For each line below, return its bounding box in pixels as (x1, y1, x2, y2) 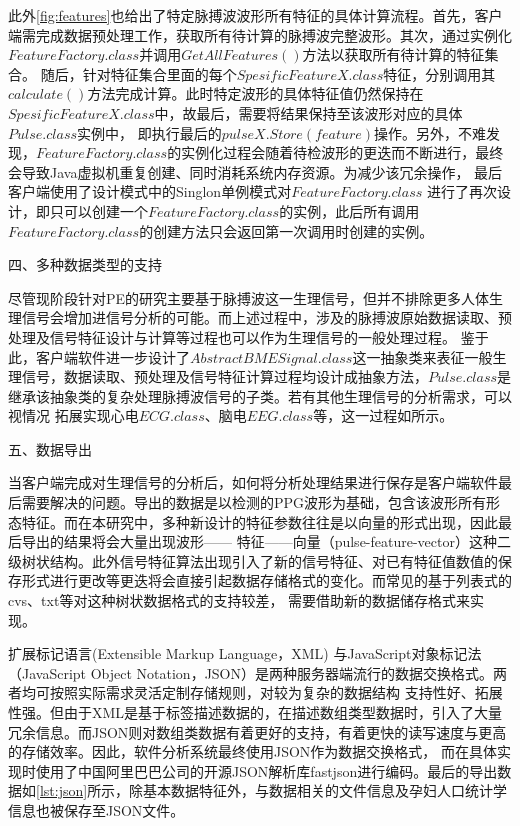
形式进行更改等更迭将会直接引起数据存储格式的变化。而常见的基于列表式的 (21, 570, 512, 591)
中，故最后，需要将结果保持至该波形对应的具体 (154, 102, 463, 123)
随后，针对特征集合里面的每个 (40, 63, 237, 84)
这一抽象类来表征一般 (352, 346, 493, 367)
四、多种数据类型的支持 (8, 254, 162, 275)
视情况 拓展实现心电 (8, 405, 139, 426)
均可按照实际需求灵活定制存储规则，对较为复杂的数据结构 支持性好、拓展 (21, 682, 503, 703)
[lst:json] (36, 780, 88, 801)
